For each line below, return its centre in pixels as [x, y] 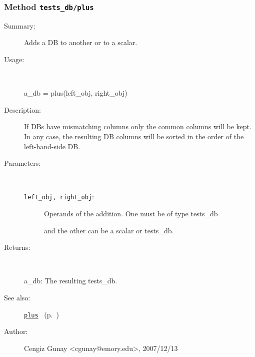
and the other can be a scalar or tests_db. [109, 230]
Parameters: [22, 163]
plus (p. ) [41, 314]
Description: [22, 109]
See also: [17, 297]
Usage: [14, 59]
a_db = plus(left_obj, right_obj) [76, 93]
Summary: [20, 25]
